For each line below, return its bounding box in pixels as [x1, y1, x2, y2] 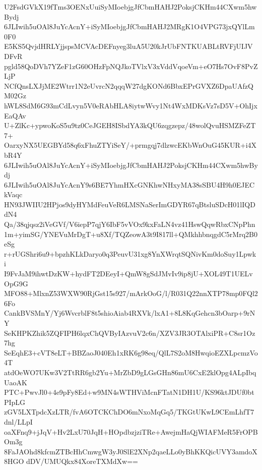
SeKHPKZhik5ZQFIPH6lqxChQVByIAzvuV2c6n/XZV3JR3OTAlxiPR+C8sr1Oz [4, 327, 255, 338]
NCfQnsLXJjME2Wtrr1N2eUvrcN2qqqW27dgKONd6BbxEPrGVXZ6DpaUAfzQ [4, 80, 253, 91]
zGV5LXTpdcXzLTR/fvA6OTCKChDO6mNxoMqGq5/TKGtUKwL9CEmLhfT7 [4, 406, 254, 417]
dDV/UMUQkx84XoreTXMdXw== [26, 456, 138, 466]
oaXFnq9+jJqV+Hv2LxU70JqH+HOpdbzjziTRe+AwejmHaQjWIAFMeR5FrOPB [4, 426, 258, 437]
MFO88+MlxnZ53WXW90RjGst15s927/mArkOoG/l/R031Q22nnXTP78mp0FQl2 [4, 288, 258, 299]
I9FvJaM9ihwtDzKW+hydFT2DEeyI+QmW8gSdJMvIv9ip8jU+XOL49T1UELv [4, 268, 253, 279]
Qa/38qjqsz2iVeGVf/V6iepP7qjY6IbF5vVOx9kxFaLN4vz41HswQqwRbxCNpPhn [4, 219, 255, 229]
